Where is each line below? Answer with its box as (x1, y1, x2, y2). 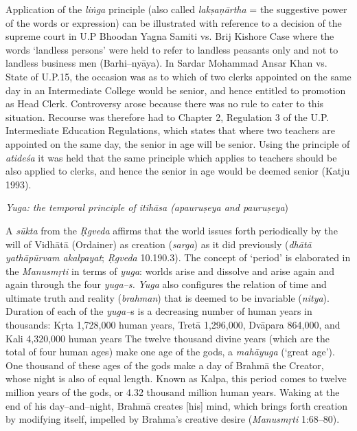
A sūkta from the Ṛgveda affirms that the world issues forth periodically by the (5, 223, 338, 237)
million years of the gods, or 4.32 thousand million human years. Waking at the (5, 385, 340, 399)
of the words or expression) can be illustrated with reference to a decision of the (5, 15, 342, 30)
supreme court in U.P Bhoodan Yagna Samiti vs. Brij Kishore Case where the (5, 29, 334, 43)
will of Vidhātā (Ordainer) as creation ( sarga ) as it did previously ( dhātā (5, 236, 312, 251)
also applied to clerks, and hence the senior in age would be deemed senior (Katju (5, 164, 350, 178)
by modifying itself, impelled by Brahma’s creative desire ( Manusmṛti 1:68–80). (5, 412, 340, 426)
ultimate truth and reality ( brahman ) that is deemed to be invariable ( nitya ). (5, 290, 330, 305)
